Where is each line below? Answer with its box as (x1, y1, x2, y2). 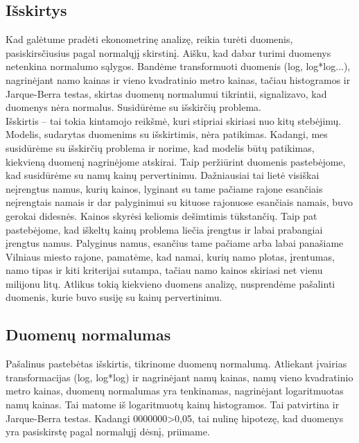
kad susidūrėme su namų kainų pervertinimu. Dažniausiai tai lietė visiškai (6, 168, 319, 182)
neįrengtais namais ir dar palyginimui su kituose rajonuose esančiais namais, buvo (6, 195, 353, 209)
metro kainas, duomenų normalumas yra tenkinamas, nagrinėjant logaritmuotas (6, 383, 344, 398)
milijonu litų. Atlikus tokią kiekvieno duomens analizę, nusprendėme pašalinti (6, 276, 335, 290)
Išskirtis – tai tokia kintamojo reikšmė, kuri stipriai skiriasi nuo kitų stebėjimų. (6, 113, 342, 128)
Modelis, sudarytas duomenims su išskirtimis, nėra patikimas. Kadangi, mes (6, 127, 328, 141)
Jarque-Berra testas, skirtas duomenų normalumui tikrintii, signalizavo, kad (6, 86, 327, 101)
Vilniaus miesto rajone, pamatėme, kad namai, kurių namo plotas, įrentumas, (6, 249, 335, 263)
